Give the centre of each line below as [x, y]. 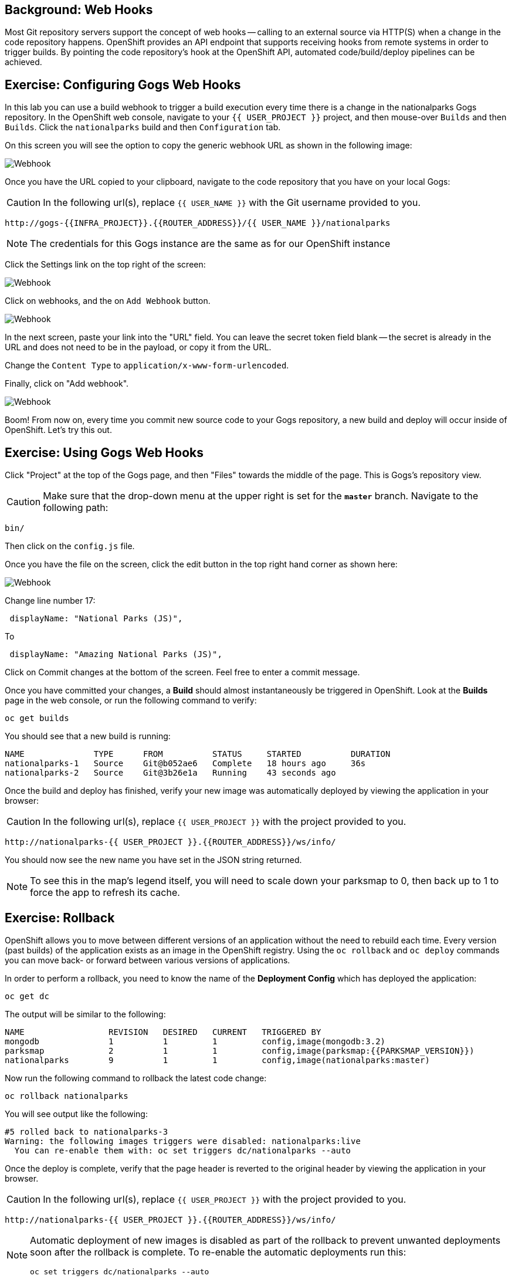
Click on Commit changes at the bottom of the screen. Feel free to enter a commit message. [182, 672]
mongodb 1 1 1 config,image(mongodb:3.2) [195, 1041]
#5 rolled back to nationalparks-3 [87, 1131]
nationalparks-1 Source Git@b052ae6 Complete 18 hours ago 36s [185, 764]
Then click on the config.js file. [70, 546]
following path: [76, 508]
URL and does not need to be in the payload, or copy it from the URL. [138, 347]
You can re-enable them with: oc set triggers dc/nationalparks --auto [183, 1150]
